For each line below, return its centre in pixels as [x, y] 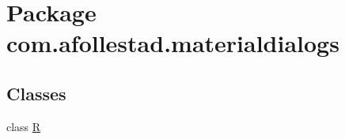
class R [24, 126]
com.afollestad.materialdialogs [173, 43]
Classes [36, 93]
